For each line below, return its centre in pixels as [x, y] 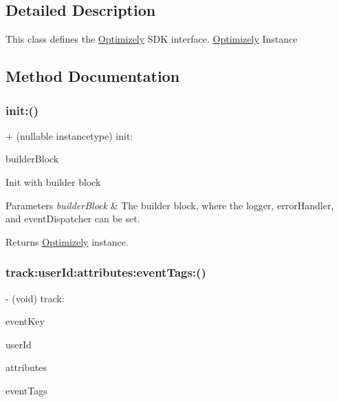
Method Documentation [93, 76]
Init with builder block [53, 181]
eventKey [25, 321]
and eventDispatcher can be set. [73, 219]
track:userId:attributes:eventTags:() [106, 272]
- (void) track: [35, 298]
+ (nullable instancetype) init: [69, 135]
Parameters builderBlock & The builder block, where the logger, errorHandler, [170, 205]
